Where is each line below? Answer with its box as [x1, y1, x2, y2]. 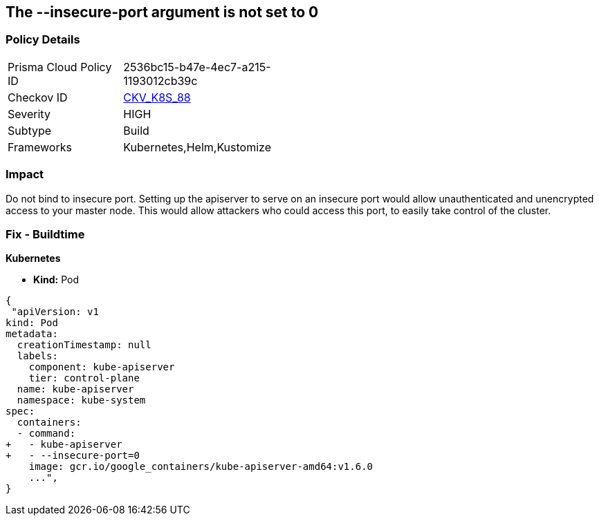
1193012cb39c [123, 73, 198, 88]
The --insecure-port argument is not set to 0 [6, 3, 319, 21]
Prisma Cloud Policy [8, 59, 112, 74]
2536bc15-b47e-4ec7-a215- [123, 59, 271, 74]
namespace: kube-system [17, 395, 146, 406]
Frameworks [8, 140, 72, 154]
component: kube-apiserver [28, 361, 175, 373]
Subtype [8, 123, 52, 138]
